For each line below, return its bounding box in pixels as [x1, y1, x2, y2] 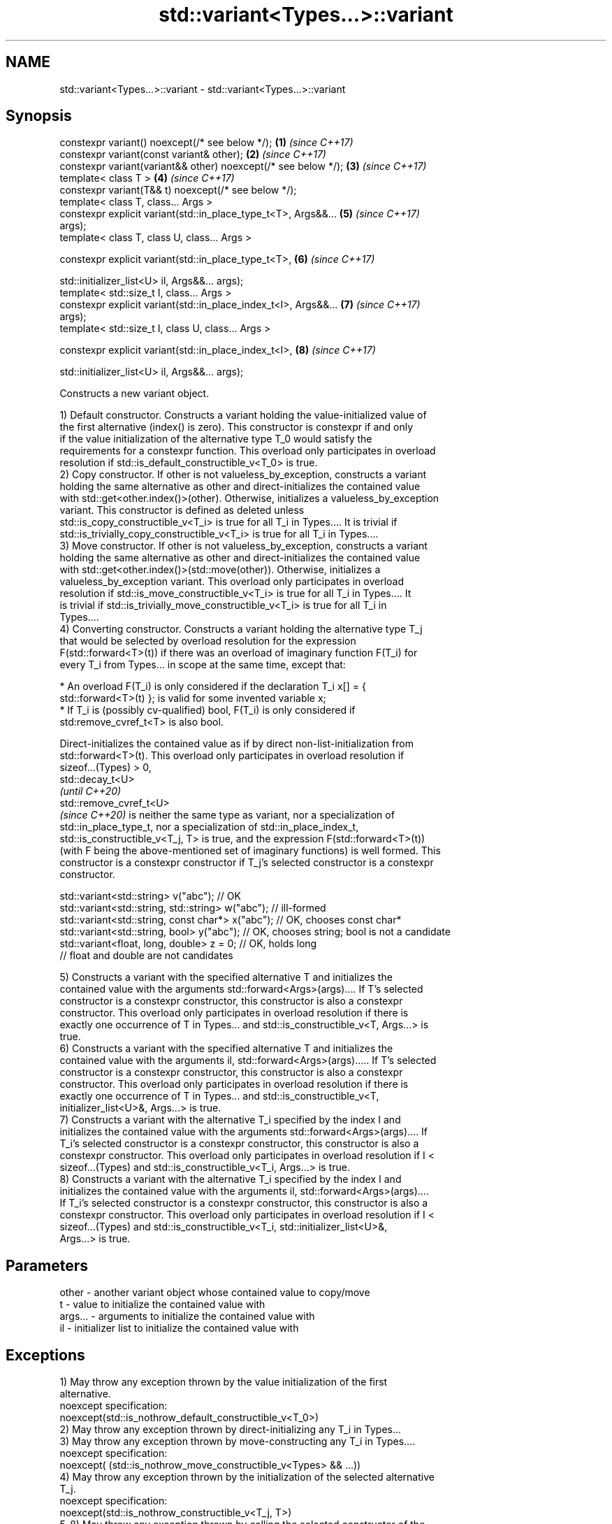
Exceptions [6, 1346, 85, 1364]
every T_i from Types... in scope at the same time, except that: [59, 659, 346, 671]
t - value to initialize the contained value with [59, 1298, 265, 1311]
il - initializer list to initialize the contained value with [59, 1322, 299, 1335]
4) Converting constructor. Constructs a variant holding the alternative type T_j [59, 623, 423, 635]
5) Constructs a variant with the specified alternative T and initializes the [59, 971, 393, 984]
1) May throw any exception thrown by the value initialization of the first [59, 1376, 388, 1388]
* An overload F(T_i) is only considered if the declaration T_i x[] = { [59, 680, 366, 693]
